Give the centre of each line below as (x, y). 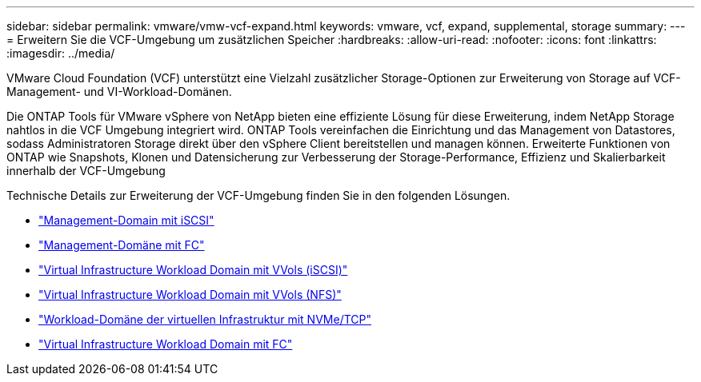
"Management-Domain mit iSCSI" (126, 220)
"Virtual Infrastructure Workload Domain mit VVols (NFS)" (190, 294)
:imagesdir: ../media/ (61, 53)
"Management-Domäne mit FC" (122, 245)
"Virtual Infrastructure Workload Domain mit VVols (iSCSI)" (193, 270)
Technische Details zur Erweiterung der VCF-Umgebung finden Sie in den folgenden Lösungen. (258, 195)
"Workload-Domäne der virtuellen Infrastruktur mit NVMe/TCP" (205, 319)
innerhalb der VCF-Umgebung (86, 171)
